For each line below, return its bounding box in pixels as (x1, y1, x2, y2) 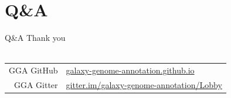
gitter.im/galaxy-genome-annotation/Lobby (66, 78, 222, 90)
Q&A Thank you (5, 32, 66, 44)
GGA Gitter (13, 78, 58, 90)
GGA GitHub (9, 64, 58, 76)
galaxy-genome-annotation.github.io (66, 64, 195, 76)
